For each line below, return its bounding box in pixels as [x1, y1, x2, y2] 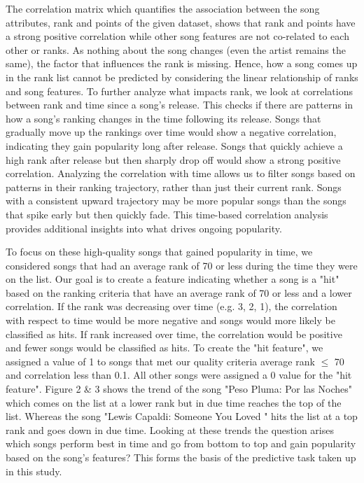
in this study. [6, 463, 62, 478]
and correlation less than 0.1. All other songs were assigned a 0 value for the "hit [6, 367, 352, 382]
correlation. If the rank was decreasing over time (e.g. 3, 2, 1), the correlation [6, 299, 337, 314]
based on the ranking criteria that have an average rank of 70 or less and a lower [6, 285, 352, 300]
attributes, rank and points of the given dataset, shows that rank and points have [6, 15, 356, 29]
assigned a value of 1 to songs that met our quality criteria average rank [6, 353, 315, 368]
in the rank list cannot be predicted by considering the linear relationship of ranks [6, 69, 358, 84]
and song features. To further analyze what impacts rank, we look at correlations [6, 83, 353, 98]
